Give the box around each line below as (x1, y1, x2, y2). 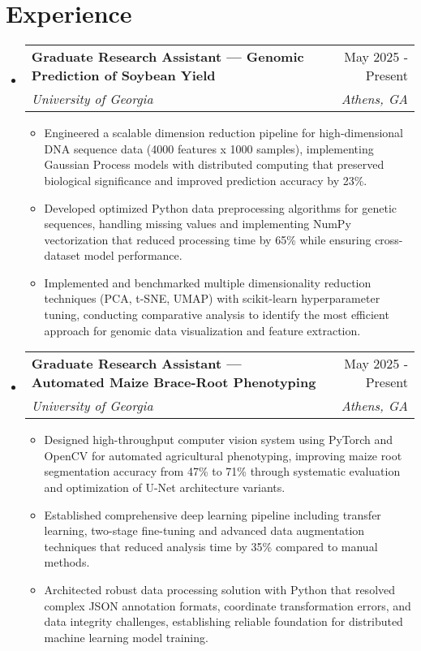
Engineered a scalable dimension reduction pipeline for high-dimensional (44, 124, 403, 141)
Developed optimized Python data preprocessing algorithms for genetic (44, 199, 397, 216)
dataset (44, 247, 81, 264)
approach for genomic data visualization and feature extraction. (44, 321, 361, 338)
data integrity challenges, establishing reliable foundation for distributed (44, 613, 403, 630)
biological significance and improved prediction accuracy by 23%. (44, 171, 367, 188)
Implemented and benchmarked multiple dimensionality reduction (44, 274, 372, 291)
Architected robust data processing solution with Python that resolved (44, 581, 396, 597)
